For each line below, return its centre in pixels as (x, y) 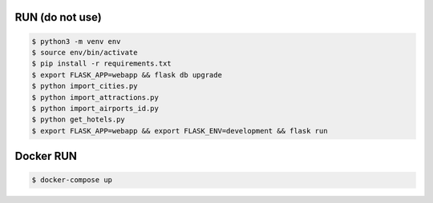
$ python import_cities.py (85, 86)
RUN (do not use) (58, 17)
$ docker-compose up (72, 180)
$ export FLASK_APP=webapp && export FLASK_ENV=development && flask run (180, 131)
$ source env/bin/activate (85, 52)
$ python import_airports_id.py (95, 108)
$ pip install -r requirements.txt (101, 64)
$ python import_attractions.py (95, 97)
